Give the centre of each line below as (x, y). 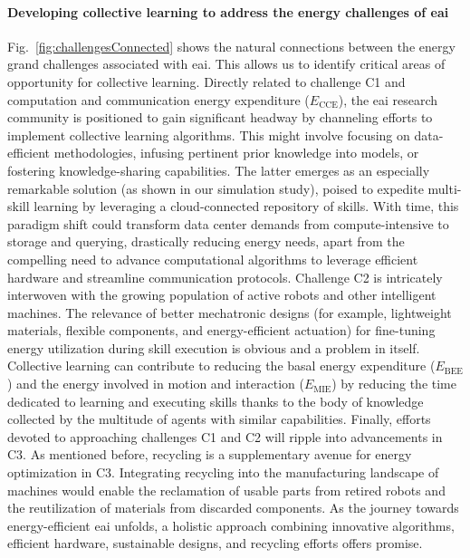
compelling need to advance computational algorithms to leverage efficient (213, 259)
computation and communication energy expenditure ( (158, 99)
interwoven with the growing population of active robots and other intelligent (222, 295)
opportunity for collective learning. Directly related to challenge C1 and (206, 81)
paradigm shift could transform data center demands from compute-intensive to (228, 223)
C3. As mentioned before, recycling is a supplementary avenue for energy (210, 454)
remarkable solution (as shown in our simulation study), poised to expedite (216, 188)
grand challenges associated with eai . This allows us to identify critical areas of (226, 64)
